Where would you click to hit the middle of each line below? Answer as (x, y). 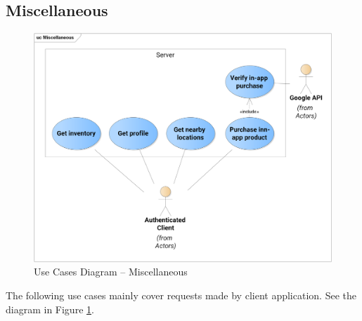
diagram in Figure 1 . (50, 309)
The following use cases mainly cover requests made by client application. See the (181, 295)
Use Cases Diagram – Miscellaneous (111, 272)
